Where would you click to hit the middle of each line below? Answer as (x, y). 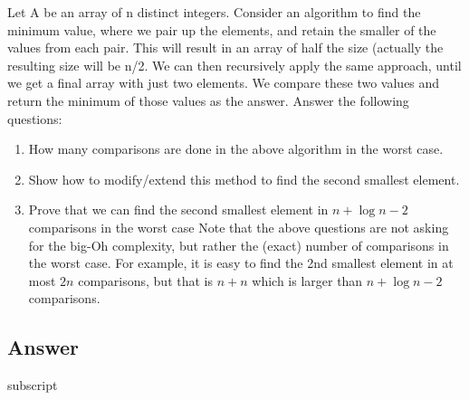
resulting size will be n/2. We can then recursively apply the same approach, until (234, 65)
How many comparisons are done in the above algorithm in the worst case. (236, 149)
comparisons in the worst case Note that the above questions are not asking (239, 227)
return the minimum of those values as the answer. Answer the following (208, 100)
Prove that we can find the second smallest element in (178, 210)
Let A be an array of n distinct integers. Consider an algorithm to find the (214, 12)
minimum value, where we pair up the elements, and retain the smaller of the (222, 29)
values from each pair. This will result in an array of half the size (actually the (225, 48)
